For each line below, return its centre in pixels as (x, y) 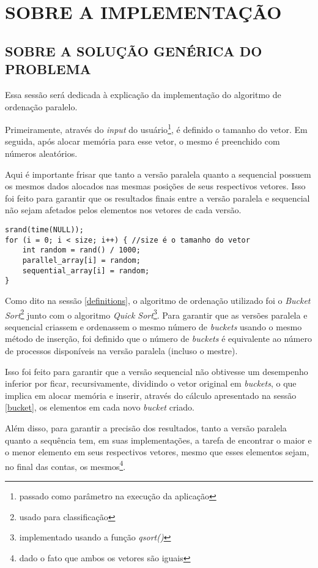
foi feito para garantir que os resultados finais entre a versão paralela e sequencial (157, 198)
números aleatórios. (41, 153)
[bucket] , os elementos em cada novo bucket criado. (100, 407)
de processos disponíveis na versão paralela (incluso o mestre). (121, 350)
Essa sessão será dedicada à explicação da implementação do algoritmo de (143, 94)
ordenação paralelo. (41, 106)
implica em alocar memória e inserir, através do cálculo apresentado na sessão (151, 395)
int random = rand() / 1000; (81, 250)
